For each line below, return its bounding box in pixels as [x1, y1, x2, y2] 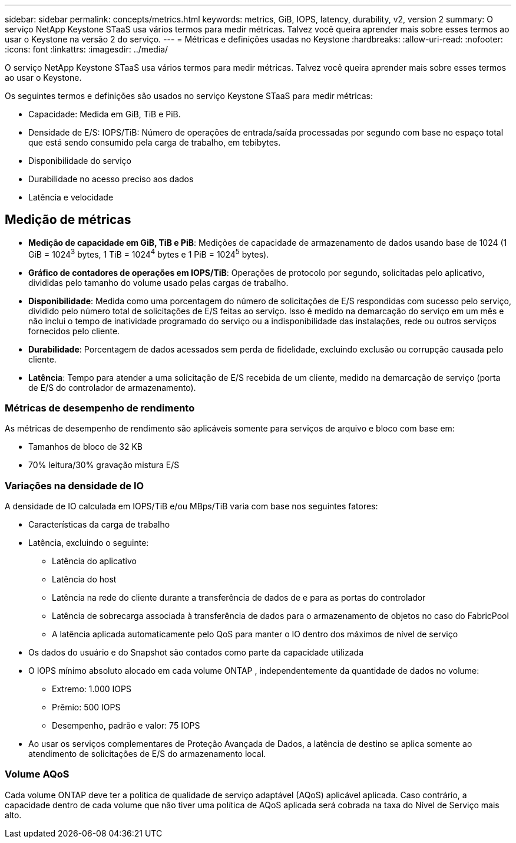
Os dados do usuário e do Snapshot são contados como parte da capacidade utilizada [28, 647, 364, 657]
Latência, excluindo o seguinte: [28, 538, 149, 548]
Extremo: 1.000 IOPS [52, 684, 131, 694]
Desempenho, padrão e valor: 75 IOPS [52, 720, 200, 730]
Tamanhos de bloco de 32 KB [28, 442, 143, 452]
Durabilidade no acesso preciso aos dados [28, 174, 194, 184]
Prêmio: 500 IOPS [52, 702, 121, 712]
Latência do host [52, 574, 117, 584]
